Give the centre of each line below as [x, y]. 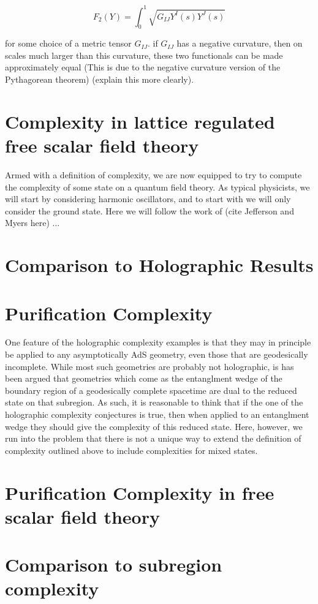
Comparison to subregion [114, 564]
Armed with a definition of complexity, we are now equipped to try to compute [153, 174]
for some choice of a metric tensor [68, 43]
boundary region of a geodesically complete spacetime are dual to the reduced [151, 390]
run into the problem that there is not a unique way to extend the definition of [153, 438]
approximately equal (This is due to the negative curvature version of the [143, 67]
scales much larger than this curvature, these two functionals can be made [144, 55]
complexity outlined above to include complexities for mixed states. [131, 450]
